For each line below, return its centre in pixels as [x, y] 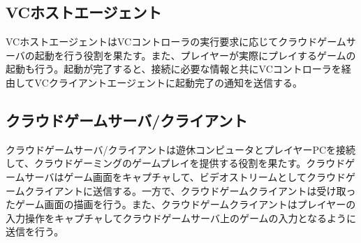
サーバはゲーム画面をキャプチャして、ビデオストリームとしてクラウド [185, 176]
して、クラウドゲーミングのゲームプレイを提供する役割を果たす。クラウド [176, 163]
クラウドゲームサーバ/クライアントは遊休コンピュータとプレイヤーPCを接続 [181, 149]
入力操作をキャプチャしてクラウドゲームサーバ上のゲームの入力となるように [181, 218]
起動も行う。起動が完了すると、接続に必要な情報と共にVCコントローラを [174, 69]
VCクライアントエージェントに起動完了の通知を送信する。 [168, 82]
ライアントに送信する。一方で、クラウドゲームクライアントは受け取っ [195, 190]
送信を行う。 [35, 231]
